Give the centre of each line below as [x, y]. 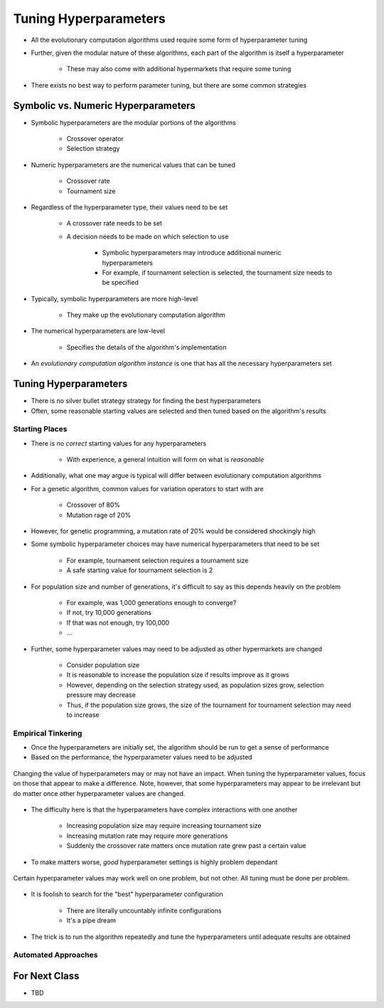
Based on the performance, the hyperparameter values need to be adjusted [142, 757]
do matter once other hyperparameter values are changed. [99, 793]
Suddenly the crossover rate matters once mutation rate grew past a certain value [186, 846]
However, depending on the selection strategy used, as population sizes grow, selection [195, 685]
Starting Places [40, 429]
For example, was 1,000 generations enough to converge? [151, 603]
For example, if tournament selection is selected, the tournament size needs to [217, 272]
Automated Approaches [55, 955]
